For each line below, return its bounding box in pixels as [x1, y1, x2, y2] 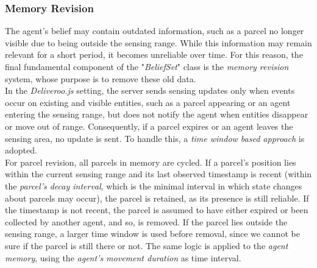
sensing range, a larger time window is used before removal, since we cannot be [5, 227, 300, 240]
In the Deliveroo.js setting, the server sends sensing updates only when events [5, 84, 295, 97]
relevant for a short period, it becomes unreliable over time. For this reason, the [5, 48, 303, 61]
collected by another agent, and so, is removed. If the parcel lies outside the [5, 215, 288, 228]
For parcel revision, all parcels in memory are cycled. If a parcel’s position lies [5, 155, 296, 168]
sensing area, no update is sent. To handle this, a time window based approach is [5, 132, 305, 144]
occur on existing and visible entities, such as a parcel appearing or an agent [5, 96, 291, 108]
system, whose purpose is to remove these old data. [5, 72, 196, 85]
